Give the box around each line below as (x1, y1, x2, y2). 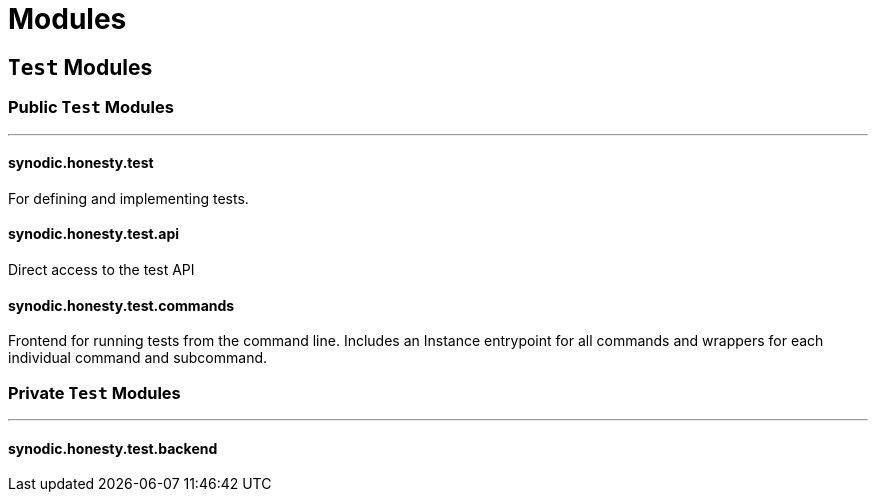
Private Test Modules (8, 382, 181, 403)
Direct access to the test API (8, 260, 195, 278)
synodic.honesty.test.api (8, 225, 180, 243)
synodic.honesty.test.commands (8, 296, 235, 314)
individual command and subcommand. (8, 349, 268, 367)
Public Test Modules (8, 97, 174, 118)
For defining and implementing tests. (8, 189, 249, 207)
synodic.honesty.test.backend (8, 439, 218, 457)
